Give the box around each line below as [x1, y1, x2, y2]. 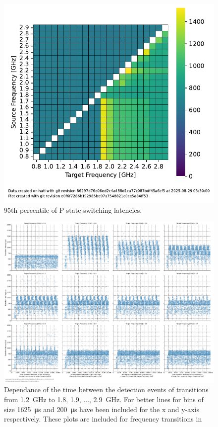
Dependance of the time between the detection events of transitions [4, 384, 209, 395]
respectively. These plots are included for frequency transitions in [4, 414, 202, 424]
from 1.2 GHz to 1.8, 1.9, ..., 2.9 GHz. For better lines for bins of [4, 394, 204, 405]
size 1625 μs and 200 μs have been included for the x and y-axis [4, 404, 200, 414]
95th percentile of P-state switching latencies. [4, 204, 142, 215]
